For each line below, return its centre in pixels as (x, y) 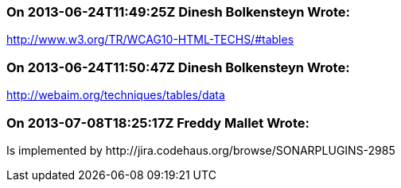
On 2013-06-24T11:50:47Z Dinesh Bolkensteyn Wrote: (178, 67)
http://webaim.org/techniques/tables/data (116, 95)
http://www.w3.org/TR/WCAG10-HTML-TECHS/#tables (150, 40)
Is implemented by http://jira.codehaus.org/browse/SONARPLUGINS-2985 (201, 150)
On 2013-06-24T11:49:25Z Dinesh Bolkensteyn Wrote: (179, 12)
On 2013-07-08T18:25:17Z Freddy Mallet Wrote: (158, 123)
